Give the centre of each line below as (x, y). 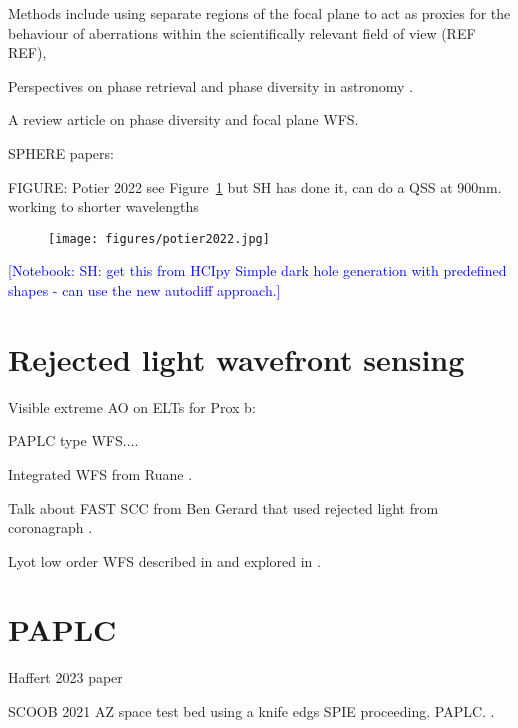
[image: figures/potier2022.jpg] (159, 238)
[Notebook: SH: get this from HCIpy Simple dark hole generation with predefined (257, 270)
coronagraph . (50, 527)
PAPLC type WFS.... (73, 440)
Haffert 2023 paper (65, 677)
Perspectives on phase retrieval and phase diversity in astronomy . (210, 85)
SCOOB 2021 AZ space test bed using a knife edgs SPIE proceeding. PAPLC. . (251, 711)
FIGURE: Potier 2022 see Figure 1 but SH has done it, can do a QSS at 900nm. (255, 186)
